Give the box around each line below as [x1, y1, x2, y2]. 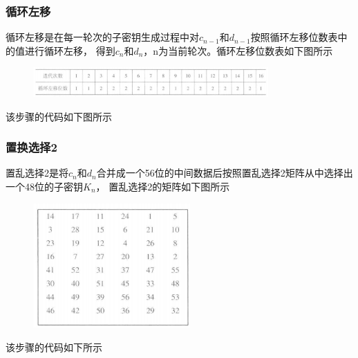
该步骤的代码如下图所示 [6, 109, 112, 123]
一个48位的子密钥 [6, 179, 83, 193]
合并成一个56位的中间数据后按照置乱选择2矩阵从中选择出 [96, 165, 353, 180]
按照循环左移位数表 [250, 30, 338, 44]
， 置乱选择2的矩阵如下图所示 [95, 179, 230, 193]
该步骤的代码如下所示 [6, 339, 102, 354]
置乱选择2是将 [6, 165, 68, 180]
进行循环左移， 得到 [24, 43, 115, 57]
